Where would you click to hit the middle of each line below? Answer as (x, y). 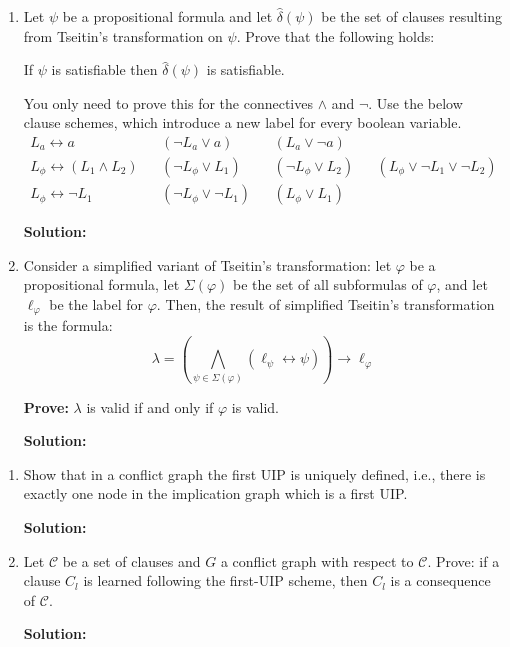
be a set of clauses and (131, 560)
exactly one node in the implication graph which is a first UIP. (215, 493)
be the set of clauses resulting (411, 16)
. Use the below (415, 102)
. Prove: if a (463, 560)
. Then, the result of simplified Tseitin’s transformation (325, 303)
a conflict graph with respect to (317, 560)
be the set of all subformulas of (328, 284)
